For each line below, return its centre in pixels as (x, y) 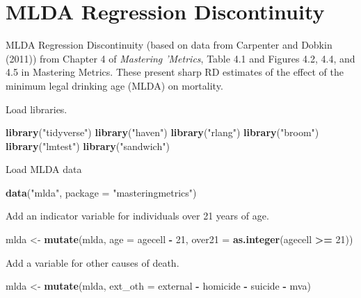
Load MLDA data (44, 169)
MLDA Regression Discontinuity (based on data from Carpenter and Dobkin (169, 45)
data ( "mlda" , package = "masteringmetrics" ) (101, 192)
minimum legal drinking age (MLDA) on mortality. (114, 85)
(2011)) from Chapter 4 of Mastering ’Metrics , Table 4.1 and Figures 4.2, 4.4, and (180, 58)
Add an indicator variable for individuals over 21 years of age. (137, 216)
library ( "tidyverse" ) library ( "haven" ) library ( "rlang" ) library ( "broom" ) (162, 132)
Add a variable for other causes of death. (93, 262)
